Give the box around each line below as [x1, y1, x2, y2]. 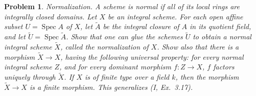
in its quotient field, [189, 21, 251, 32]
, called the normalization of [60, 41, 149, 52]
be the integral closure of [103, 21, 179, 32]
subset [4, 21, 23, 32]
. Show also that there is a [157, 41, 239, 52]
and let [4, 31, 26, 42]
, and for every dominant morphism [59, 61, 171, 72]
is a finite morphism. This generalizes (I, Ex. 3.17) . [29, 82, 193, 92]
